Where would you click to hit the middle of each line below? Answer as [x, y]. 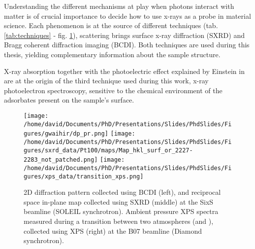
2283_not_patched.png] [61, 160]
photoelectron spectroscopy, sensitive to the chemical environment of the [113, 90]
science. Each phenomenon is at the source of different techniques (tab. [111, 25]
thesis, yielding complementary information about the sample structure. [112, 54]
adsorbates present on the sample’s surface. [69, 100]
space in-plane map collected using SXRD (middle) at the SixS [119, 201]
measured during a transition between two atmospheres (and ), [119, 221]
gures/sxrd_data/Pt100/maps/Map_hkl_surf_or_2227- [108, 150]
